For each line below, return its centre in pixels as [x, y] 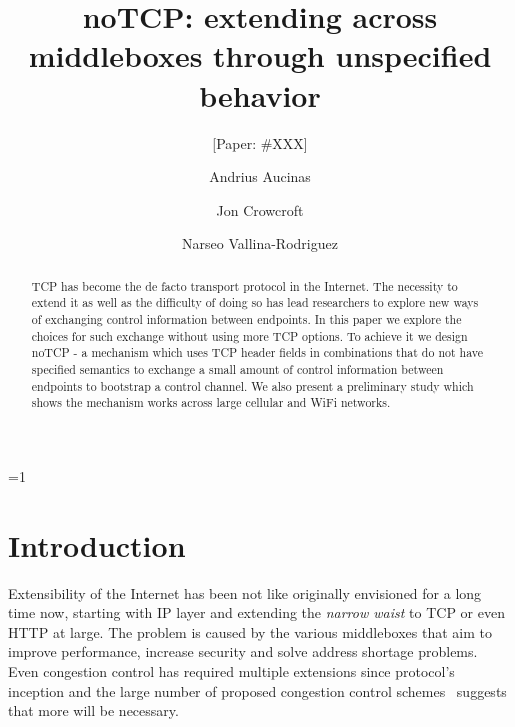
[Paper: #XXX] [260, 142]
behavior [260, 94]
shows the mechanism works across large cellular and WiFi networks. [211, 402]
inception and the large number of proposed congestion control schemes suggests [257, 690]
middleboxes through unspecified [260, 55]
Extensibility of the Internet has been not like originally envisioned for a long [245, 592]
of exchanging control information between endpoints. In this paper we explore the [246, 318]
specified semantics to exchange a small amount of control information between [237, 368]
